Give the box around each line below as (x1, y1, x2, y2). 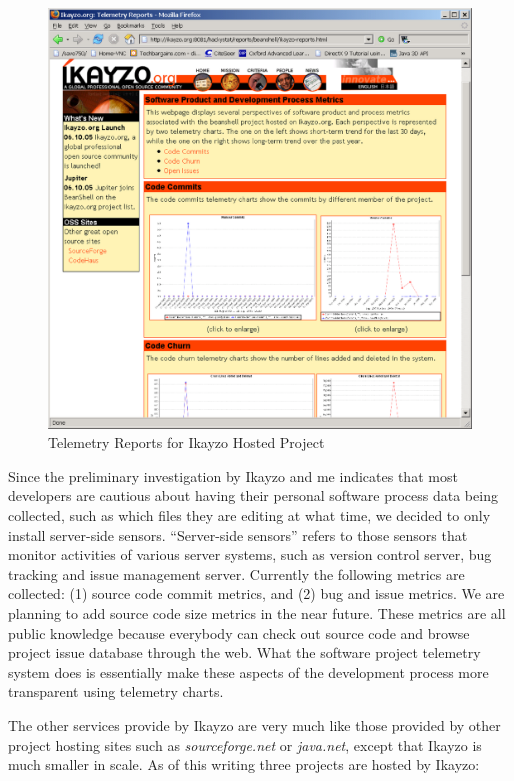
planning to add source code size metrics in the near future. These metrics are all (8, 603, 506, 624)
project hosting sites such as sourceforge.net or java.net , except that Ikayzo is (8, 734, 482, 755)
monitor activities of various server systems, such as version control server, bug (8, 544, 492, 565)
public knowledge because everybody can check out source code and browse (8, 622, 470, 643)
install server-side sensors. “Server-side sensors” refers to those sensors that (8, 524, 468, 545)
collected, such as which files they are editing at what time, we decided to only (8, 505, 491, 526)
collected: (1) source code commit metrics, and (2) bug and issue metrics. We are (8, 583, 505, 604)
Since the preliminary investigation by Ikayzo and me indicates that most (8, 465, 458, 486)
